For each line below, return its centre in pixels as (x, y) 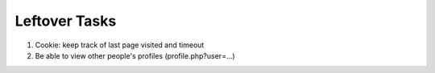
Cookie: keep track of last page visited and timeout (120, 45)
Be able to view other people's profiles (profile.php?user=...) (135, 55)
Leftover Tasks (66, 21)
